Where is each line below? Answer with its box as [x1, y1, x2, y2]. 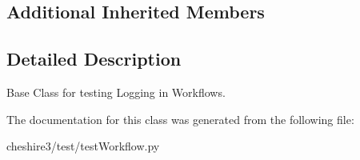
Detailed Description [6, 46, 182, 71]
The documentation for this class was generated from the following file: [6, 110, 354, 127]
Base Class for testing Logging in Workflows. [6, 83, 226, 100]
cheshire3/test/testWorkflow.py [6, 138, 160, 154]
